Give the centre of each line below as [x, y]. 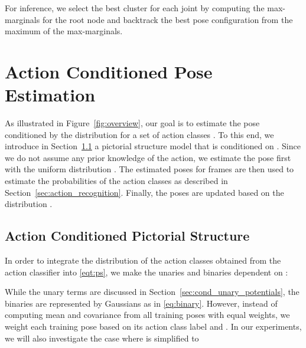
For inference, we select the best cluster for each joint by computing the [135, 8]
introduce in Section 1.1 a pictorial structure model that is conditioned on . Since [153, 146]
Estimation [50, 95]
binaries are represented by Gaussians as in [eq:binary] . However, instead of [141, 303]
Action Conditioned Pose [109, 71]
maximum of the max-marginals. [64, 31]
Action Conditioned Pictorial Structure [127, 236]
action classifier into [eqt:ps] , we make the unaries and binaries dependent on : [147, 272]
